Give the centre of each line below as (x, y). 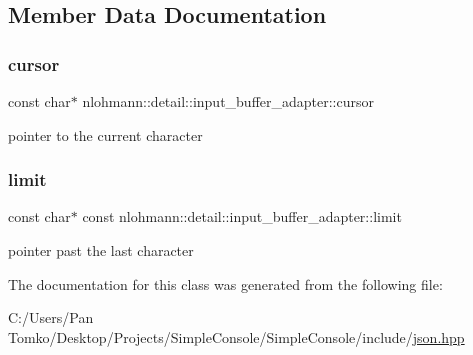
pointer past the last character (101, 250)
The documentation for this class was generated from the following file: (225, 283)
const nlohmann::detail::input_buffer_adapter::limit (242, 216)
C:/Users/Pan (51, 317)
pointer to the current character (105, 134)
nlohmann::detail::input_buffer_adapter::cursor (228, 101)
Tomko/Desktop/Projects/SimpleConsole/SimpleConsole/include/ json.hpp (236, 336)
